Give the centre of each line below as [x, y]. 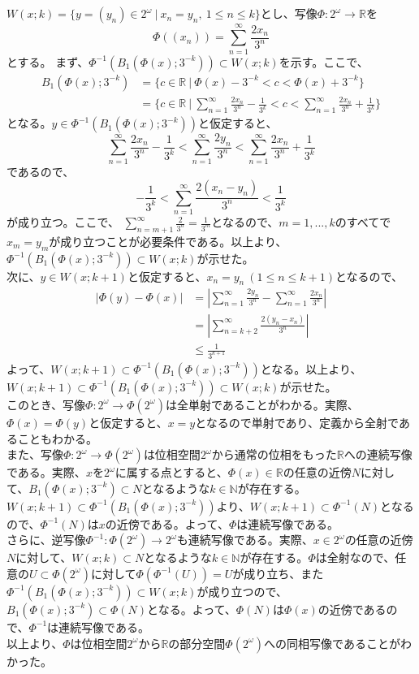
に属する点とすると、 [171, 472]
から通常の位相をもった [274, 454]
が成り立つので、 [242, 591]
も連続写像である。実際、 [245, 540]
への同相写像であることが [332, 643]
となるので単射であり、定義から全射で [297, 422]
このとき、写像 [46, 404]
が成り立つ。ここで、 [63, 222]
